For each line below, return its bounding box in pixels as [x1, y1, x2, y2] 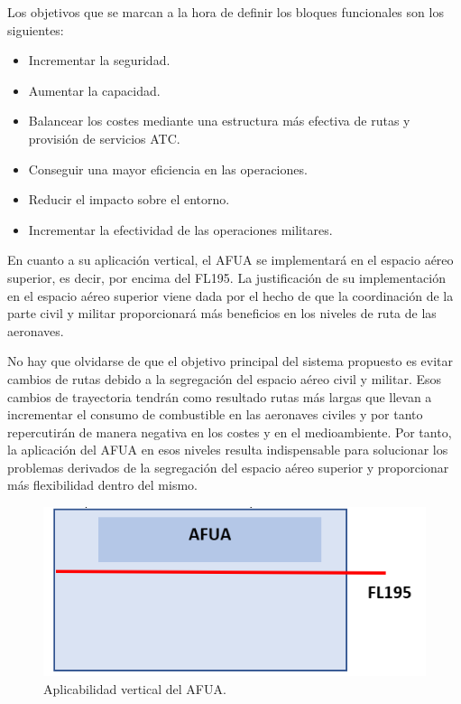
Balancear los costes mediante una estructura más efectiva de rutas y [28, 111, 410, 130]
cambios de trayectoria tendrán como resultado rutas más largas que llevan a [7, 387, 432, 406]
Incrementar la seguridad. [28, 51, 171, 70]
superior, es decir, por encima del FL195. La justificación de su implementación [7, 268, 446, 286]
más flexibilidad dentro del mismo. [7, 475, 198, 494]
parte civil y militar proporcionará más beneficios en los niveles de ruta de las [7, 304, 437, 323]
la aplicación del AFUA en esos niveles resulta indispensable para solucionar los [7, 440, 448, 459]
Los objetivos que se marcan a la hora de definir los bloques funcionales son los [7, 3, 444, 21]
